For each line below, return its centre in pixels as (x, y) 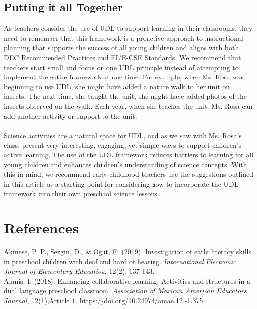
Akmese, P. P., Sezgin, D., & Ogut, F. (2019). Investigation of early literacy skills (128, 252)
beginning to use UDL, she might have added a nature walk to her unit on (117, 86)
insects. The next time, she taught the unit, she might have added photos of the (125, 96)
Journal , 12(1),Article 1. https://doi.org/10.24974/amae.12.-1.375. (104, 300)
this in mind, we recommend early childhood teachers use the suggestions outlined (129, 174)
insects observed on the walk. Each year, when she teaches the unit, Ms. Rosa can (128, 106)
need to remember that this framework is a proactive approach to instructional (124, 38)
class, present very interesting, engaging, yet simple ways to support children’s (123, 145)
